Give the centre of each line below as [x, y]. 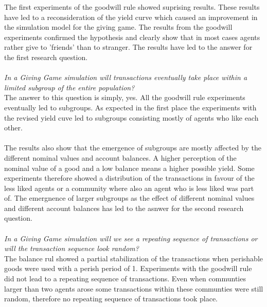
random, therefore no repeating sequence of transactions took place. [111, 299]
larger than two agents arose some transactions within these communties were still [134, 288]
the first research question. [46, 57]
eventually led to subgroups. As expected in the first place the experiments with [130, 107]
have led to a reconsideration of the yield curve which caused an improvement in [131, 17]
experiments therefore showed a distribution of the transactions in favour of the [129, 178]
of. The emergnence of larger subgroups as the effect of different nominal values [129, 198]
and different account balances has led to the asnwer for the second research [124, 208]
